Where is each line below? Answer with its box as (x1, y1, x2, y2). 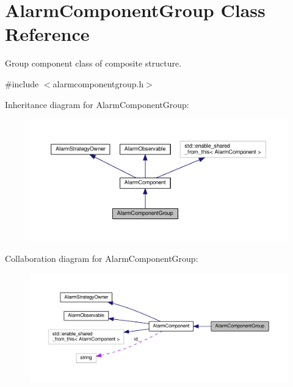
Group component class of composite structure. (5, 57, 182, 70)
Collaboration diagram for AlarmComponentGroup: (5, 252, 198, 265)
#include (5, 77, 39, 90)
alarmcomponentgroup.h (52, 77, 144, 90)
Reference (5, 21, 90, 46)
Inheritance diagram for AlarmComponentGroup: (5, 98, 189, 110)
